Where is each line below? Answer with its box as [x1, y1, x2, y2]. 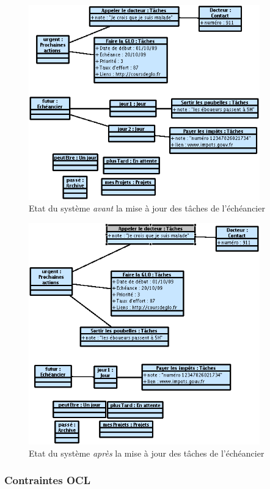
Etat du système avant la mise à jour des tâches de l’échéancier [29, 202, 265, 215]
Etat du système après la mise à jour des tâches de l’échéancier [29, 446, 265, 459]
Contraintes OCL [4, 472, 90, 488]
